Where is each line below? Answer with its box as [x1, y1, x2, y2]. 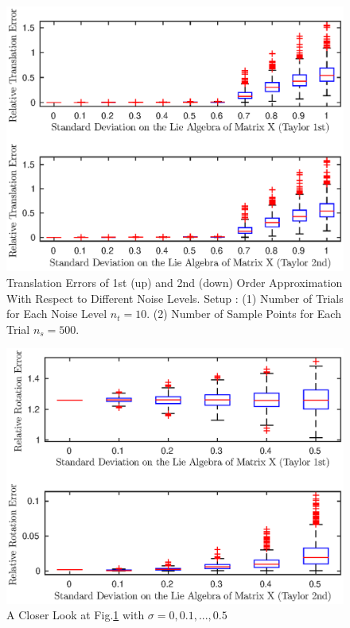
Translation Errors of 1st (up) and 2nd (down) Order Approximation [6, 273, 343, 290]
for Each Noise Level [6, 305, 107, 322]
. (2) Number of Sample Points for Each [146, 305, 341, 322]
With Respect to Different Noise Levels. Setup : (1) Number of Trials [6, 289, 344, 306]
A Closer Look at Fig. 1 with [6, 607, 145, 623]
